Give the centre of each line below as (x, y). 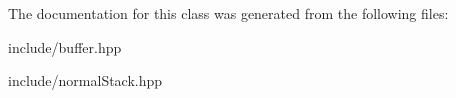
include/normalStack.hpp (85, 80)
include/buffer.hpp (65, 46)
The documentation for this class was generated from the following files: (228, 13)
